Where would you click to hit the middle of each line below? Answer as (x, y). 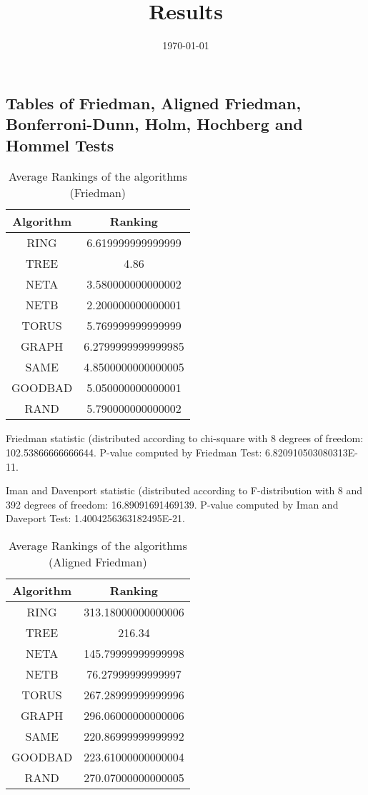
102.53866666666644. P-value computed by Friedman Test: (134, 452)
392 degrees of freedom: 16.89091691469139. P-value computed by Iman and (172, 504)
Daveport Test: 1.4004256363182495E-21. (95, 518)
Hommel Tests (60, 145)
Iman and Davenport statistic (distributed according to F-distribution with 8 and (184, 490)
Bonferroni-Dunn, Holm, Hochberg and (154, 124)
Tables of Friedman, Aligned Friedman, (154, 102)
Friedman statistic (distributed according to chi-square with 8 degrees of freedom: (185, 438)
